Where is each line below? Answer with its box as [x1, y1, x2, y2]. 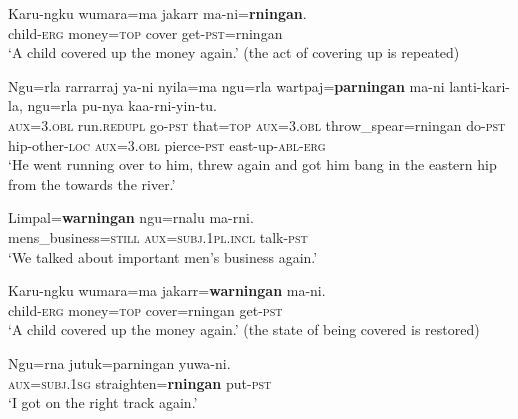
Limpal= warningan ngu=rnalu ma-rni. [8, 207, 254, 228]
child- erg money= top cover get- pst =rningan [8, 22, 283, 43]
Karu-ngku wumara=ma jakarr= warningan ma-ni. [8, 280, 326, 301]
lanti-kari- [449, 75, 510, 96]
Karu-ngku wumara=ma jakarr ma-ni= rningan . [8, 3, 307, 23]
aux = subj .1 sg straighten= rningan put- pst [8, 372, 272, 393]
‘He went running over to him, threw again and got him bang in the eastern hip [8, 154, 497, 175]
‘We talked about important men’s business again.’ [8, 246, 318, 267]
